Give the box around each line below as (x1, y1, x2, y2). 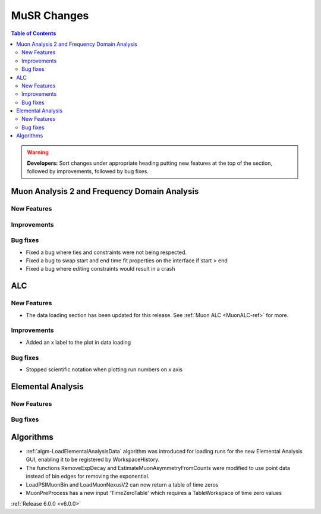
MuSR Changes (11, 9, 89, 22)
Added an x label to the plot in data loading (26, 339, 131, 346)
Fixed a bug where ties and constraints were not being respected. (26, 249, 187, 256)
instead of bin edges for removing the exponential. (26, 473, 150, 480)
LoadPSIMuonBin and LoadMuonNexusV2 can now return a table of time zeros (26, 481, 219, 488)
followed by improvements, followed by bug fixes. (27, 168, 149, 175)
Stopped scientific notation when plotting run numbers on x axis (26, 366, 183, 373)
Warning (27, 149, 49, 156)
